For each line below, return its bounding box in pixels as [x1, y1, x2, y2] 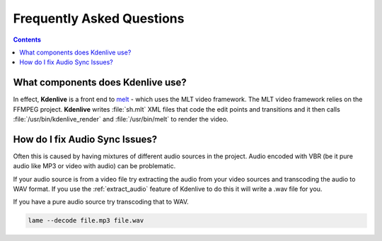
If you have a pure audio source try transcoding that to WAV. [13, 198, 189, 206]
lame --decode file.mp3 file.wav [28, 216, 144, 225]
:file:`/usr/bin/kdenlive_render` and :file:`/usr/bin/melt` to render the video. [13, 115, 229, 124]
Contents [13, 35, 42, 44]
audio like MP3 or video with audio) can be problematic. [13, 162, 176, 170]
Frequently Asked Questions [13, 11, 185, 26]
